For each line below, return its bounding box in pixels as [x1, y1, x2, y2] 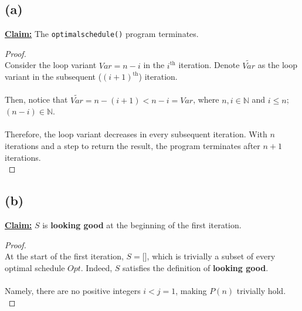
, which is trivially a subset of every [147, 250, 276, 262]
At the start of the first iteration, [5, 250, 124, 262]
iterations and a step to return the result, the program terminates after [5, 140, 260, 152]
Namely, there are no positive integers [5, 285, 141, 296]
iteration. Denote [178, 59, 240, 71]
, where [193, 93, 219, 106]
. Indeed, [80, 261, 113, 273]
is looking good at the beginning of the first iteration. [42, 219, 242, 231]
